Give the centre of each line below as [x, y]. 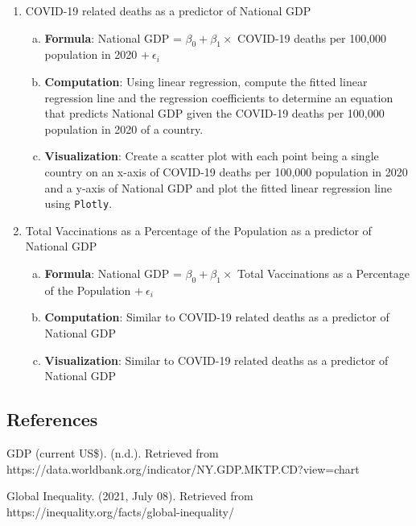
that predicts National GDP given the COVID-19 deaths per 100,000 [214, 113]
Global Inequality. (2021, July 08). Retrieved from [130, 496]
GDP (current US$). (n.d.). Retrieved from [113, 452]
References [52, 419]
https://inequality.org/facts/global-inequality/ [120, 511]
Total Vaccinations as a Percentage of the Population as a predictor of [198, 230]
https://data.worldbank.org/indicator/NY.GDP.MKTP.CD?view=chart [183, 468]
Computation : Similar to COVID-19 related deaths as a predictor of [217, 317]
